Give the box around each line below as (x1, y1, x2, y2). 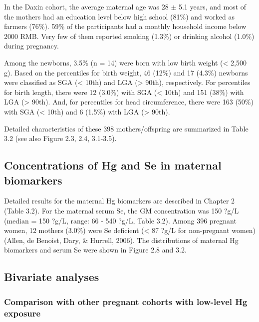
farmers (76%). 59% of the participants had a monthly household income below (4, 21, 247, 31)
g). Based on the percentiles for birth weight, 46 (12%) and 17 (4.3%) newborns (4, 67, 248, 77)
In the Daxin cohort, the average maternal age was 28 (4, 1, 169, 11)
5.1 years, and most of (178, 1, 247, 11)
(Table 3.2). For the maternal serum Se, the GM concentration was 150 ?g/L (4, 205, 239, 215)
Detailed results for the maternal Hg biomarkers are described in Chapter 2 (4, 195, 235, 206)
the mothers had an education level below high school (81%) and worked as (4, 11, 235, 21)
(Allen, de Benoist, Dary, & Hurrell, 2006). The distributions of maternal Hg (4, 234, 239, 245)
